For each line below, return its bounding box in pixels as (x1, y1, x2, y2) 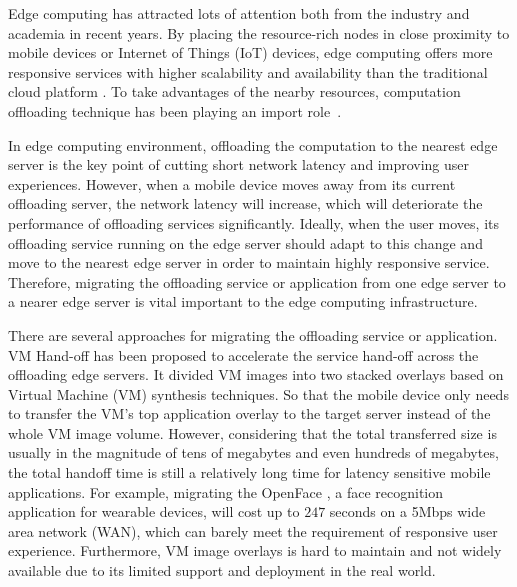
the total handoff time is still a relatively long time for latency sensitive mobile (8, 462, 491, 483)
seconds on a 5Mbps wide (329, 501, 486, 522)
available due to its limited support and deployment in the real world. (8, 560, 436, 581)
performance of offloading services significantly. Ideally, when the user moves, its (8, 212, 499, 233)
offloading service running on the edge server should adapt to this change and (8, 232, 483, 253)
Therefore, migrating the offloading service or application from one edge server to (8, 271, 506, 292)
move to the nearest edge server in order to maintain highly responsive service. (8, 252, 490, 273)
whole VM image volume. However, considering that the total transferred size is (8, 422, 497, 443)
